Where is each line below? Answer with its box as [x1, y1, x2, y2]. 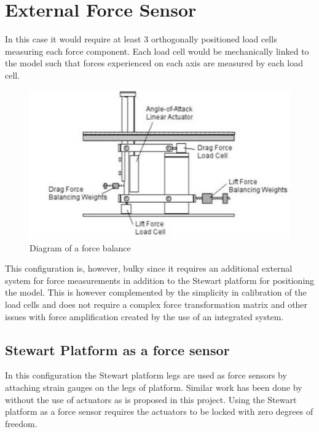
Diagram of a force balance [30, 241, 131, 254]
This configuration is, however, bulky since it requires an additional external [5, 262, 293, 275]
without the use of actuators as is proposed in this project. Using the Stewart [5, 393, 297, 406]
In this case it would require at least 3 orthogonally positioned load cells [5, 33, 277, 45]
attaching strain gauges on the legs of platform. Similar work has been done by [5, 380, 302, 393]
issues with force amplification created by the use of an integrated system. [5, 310, 284, 323]
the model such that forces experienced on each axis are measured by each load [5, 57, 303, 69]
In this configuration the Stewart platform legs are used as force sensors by [5, 369, 287, 382]
